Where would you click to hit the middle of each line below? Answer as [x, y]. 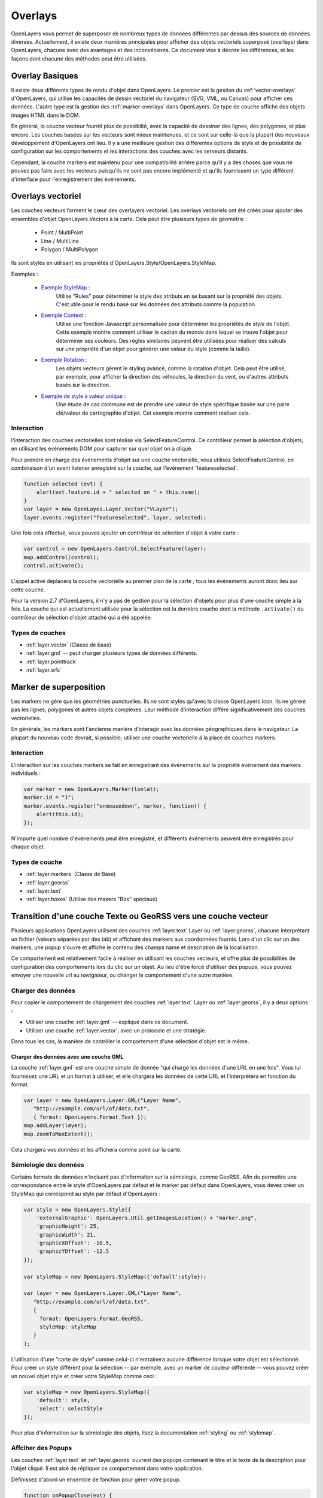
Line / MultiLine [60, 241]
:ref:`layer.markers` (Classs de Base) [71, 874]
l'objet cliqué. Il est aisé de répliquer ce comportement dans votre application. [107, 1469]
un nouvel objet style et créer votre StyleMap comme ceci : [84, 1376]
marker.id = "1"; [49, 798]
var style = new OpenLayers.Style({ [77, 1209]
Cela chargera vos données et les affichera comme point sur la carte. [96, 1149]
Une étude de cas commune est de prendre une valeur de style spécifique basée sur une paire [173, 404]
